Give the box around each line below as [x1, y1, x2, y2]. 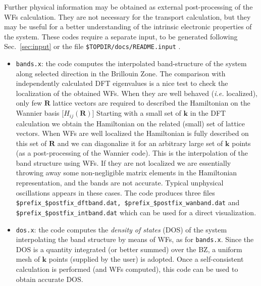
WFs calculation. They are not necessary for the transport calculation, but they [4, 11, 251, 22]
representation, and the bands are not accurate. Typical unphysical [16, 177, 224, 188]
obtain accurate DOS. [16, 273, 83, 284]
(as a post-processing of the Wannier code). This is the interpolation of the [16, 148, 248, 158]
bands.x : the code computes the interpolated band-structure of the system [16, 58, 247, 69]
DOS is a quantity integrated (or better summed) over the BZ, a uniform [16, 244, 242, 254]
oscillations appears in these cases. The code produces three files [16, 187, 215, 198]
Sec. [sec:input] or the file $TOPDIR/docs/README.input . [4, 41, 181, 52]
